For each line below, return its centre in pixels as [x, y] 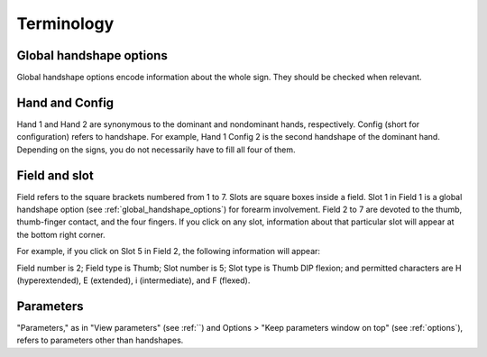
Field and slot [55, 175]
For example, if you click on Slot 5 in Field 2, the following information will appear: [168, 252]
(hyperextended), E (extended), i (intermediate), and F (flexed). [133, 280]
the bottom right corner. [61, 234]
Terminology [65, 23]
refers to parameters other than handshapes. [100, 340]
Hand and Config [65, 102]
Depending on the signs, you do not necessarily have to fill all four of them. [156, 150]
